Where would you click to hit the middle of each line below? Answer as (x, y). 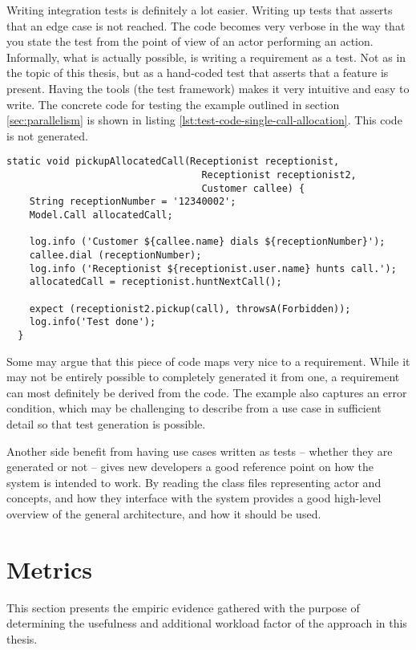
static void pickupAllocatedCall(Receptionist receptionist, (173, 162)
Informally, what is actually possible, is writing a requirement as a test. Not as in (206, 57)
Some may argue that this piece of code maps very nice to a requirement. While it (208, 361)
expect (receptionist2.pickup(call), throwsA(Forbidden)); (190, 309)
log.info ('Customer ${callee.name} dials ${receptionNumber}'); (207, 242)
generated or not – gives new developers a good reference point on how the (190, 467)
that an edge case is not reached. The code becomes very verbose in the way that (206, 25)
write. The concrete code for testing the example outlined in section (173, 104)
